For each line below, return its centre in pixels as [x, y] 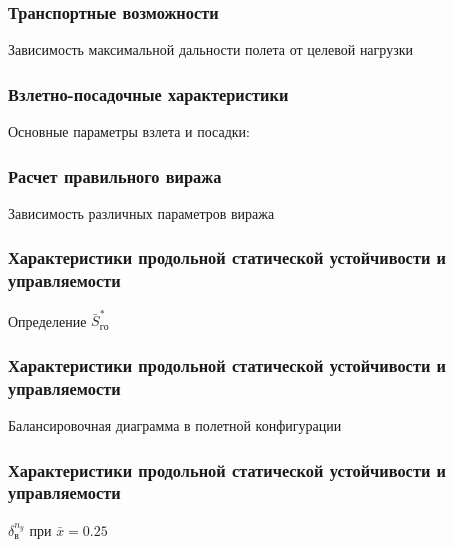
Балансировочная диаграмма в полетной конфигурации [175, 425]
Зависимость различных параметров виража [141, 212]
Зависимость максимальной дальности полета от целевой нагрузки [210, 49]
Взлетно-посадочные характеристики [148, 93]
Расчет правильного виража [115, 175]
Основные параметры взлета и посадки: [129, 131]
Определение [47, 320]
